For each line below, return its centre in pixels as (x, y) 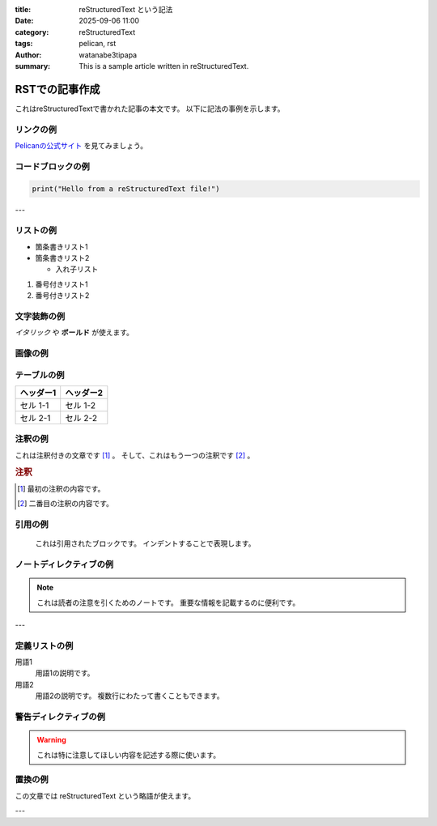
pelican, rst (98, 44)
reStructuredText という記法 (126, 9)
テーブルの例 (40, 375)
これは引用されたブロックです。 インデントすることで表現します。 (145, 543)
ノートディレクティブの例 (64, 564)
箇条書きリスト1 (62, 246)
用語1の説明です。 (65, 673)
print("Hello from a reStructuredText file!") (126, 189)
